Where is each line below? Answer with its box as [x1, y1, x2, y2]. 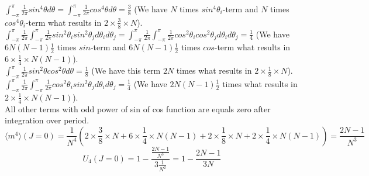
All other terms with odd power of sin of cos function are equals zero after [5, 102, 271, 115]
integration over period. [5, 114, 89, 126]
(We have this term [91, 64, 161, 77]
